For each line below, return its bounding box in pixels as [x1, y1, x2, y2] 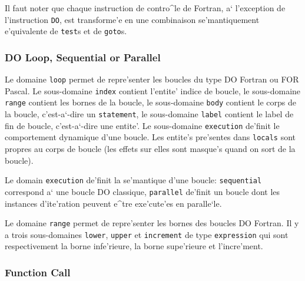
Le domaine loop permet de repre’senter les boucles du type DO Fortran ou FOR [5, 73, 299, 85]
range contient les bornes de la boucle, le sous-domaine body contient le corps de [5, 96, 296, 108]
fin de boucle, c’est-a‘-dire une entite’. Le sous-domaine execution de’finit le [5, 119, 280, 131]
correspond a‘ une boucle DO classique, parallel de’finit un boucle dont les [5, 185, 280, 197]
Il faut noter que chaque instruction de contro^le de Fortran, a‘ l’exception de [5, 2, 286, 14]
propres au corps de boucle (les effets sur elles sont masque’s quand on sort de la [5, 143, 296, 155]
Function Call [5, 265, 71, 279]
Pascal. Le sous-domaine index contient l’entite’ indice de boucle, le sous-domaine [5, 84, 301, 97]
